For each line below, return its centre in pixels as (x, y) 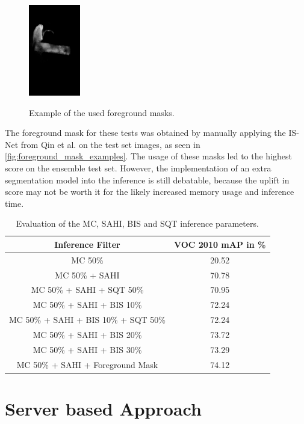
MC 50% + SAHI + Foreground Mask (87, 364)
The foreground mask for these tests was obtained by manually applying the (145, 133)
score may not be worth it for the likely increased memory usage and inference (150, 192)
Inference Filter (87, 244)
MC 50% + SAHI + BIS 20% (87, 334)
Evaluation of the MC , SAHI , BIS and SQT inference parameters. (137, 223)
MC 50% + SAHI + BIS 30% (87, 349)
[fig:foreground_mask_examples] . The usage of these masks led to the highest (148, 156)
